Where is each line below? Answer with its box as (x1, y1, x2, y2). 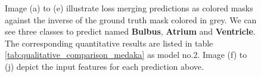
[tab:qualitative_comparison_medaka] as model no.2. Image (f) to (5, 48, 247, 61)
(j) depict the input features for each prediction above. (5, 60, 204, 72)
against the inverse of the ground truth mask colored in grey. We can (5, 13, 257, 26)
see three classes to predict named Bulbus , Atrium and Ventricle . (5, 25, 256, 38)
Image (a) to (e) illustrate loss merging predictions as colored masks (5, 2, 253, 14)
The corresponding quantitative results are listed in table (5, 36, 213, 49)
